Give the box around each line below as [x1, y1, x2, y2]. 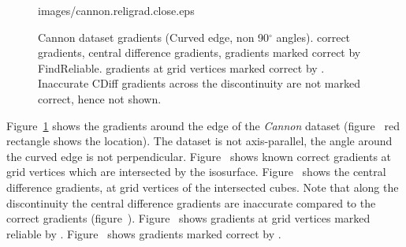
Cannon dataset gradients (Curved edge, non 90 [38, 28, 270, 45]
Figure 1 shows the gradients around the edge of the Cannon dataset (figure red [6, 117, 400, 133]
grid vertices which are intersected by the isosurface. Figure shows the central [6, 163, 386, 180]
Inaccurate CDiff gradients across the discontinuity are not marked [38, 75, 361, 92]
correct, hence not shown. [38, 90, 162, 107]
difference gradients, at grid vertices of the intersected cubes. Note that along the [6, 178, 399, 195]
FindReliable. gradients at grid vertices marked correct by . [38, 59, 325, 76]
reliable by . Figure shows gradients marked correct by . [6, 225, 281, 241]
